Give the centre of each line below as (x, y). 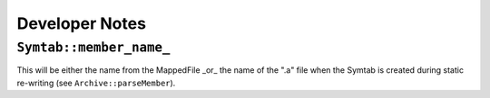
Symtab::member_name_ (93, 48)
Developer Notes (82, 23)
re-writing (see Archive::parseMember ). (96, 83)
